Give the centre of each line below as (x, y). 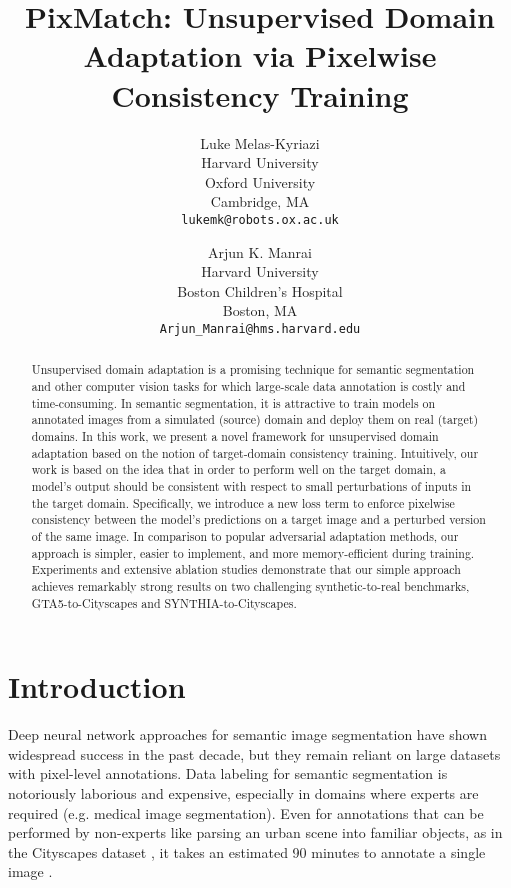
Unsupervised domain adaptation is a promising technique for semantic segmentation (253, 369)
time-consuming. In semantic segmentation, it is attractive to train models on (233, 402)
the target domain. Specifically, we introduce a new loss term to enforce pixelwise (243, 502)
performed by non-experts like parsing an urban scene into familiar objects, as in (255, 832)
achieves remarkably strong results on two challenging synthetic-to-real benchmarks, (250, 585)
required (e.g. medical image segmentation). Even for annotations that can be (246, 812)
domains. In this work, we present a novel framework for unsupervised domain (235, 435)
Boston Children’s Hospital (260, 290)
